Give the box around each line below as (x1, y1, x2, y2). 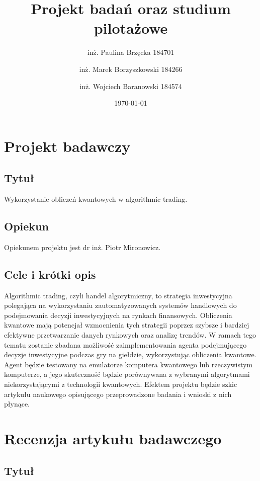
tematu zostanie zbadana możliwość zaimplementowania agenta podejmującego (4, 339, 247, 350)
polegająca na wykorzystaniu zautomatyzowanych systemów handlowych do (4, 300, 237, 310)
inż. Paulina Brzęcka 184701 (87, 47, 175, 57)
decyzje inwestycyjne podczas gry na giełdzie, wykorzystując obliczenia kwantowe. (4, 349, 256, 360)
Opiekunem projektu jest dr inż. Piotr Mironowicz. (4, 242, 161, 252)
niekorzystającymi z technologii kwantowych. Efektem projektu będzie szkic (4, 379, 237, 389)
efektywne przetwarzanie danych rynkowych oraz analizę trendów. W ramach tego (4, 330, 256, 340)
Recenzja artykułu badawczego (4, 428, 222, 448)
